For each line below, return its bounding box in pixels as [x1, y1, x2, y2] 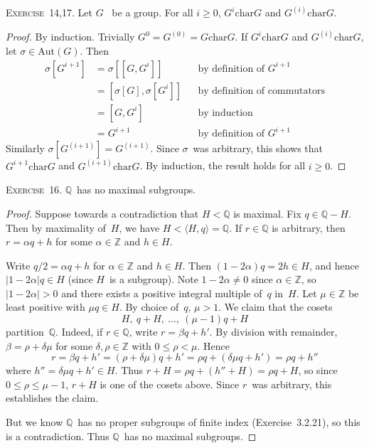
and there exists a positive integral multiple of [61, 285, 262, 300]
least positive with [6, 299, 85, 314]
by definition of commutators [198, 85, 326, 96]
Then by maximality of [6, 220, 106, 235]
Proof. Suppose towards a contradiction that [6, 206, 199, 220]
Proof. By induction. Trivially [6, 29, 135, 44]
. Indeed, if [55, 324, 103, 339]
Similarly [6, 141, 45, 156]
